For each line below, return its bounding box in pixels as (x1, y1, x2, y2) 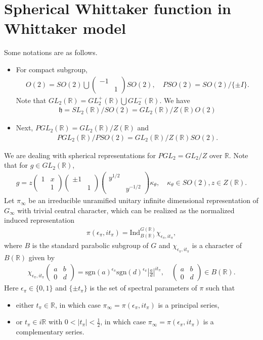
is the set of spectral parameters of (90, 282, 197, 293)
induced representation (4, 215, 75, 225)
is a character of (192, 240, 242, 251)
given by (28, 252, 55, 262)
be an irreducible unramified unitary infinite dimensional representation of (28, 195, 258, 206)
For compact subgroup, (16, 64, 87, 74)
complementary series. (16, 326, 84, 337)
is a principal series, (158, 299, 220, 310)
